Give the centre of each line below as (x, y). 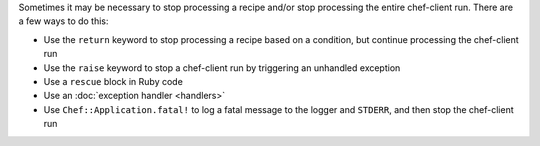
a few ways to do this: (63, 21)
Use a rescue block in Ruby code (113, 81)
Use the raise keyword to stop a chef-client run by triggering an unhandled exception (222, 67)
